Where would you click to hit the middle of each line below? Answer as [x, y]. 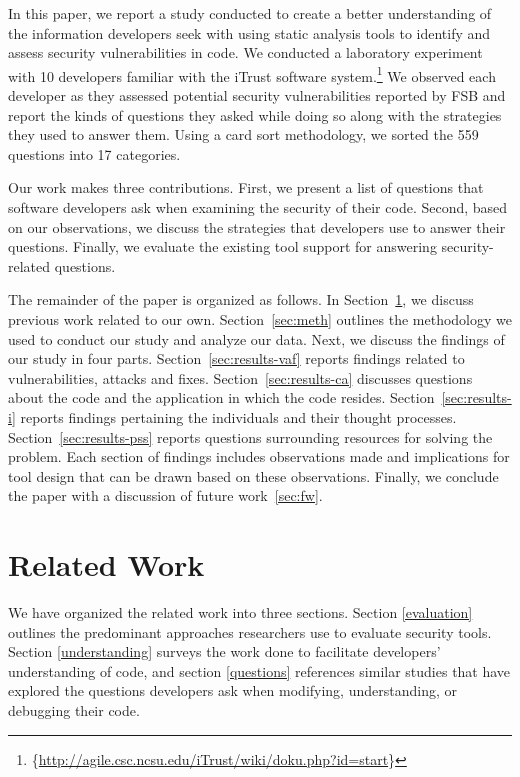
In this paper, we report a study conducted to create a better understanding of [250, 13]
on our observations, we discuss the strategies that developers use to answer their [257, 226]
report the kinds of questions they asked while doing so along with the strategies [255, 114]
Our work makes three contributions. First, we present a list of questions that [246, 187]
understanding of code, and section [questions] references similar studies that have [259, 670]
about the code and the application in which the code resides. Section [221, 397]
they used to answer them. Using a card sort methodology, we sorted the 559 [243, 134]
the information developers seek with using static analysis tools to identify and [249, 32]
